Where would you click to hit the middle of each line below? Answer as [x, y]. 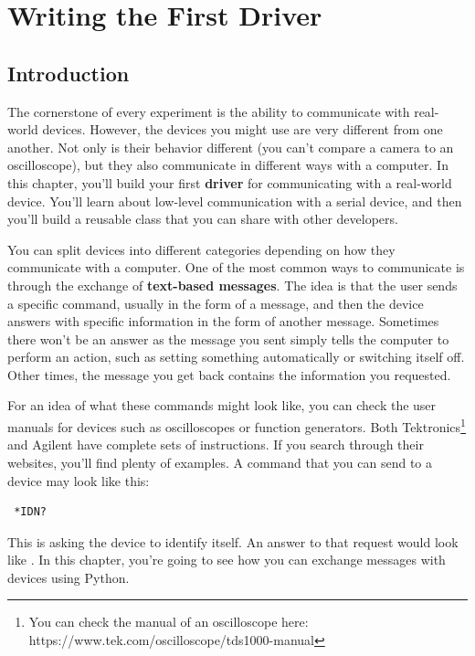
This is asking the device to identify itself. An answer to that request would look [233, 541]
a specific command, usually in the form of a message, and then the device [216, 303]
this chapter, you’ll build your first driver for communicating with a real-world [230, 182]
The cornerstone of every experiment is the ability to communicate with [209, 111]
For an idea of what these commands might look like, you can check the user [222, 405]
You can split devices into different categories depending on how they [201, 249]
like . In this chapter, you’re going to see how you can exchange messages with [227, 560]
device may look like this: [79, 480]
